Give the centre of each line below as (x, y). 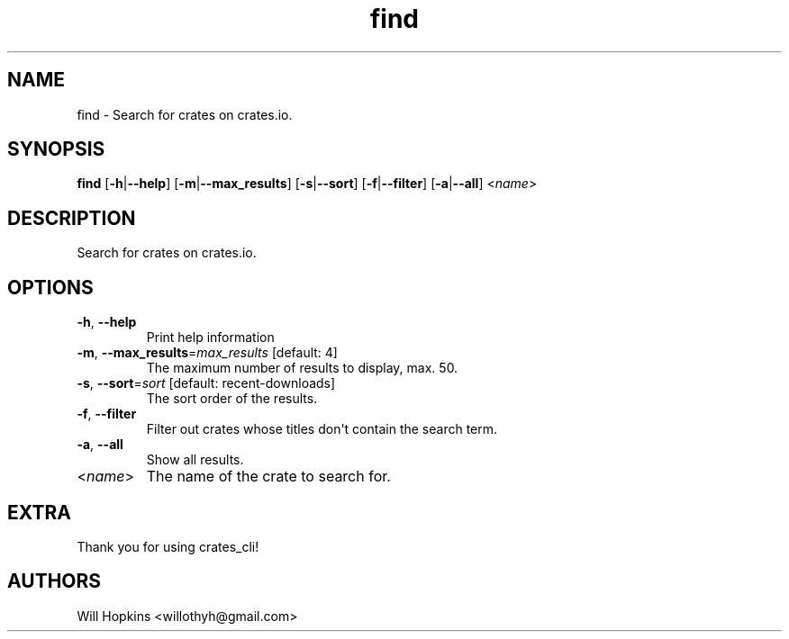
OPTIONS (50, 287)
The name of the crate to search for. (268, 477)
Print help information (210, 337)
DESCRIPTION (72, 218)
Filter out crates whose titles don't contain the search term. (322, 429)
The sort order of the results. (232, 399)
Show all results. (195, 460)
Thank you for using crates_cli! (168, 546)
